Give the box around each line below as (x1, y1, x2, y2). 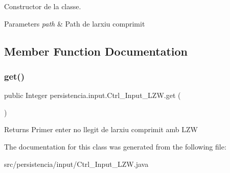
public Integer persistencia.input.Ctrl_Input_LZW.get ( (4, 90, 181, 101)
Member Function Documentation (4, 43, 188, 59)
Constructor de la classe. (4, 1, 81, 11)
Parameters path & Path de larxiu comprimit (4, 18, 145, 29)
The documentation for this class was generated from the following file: (4, 141, 226, 152)
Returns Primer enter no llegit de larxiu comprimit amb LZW (4, 124, 198, 135)
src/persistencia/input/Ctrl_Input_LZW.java (4, 158, 149, 169)
